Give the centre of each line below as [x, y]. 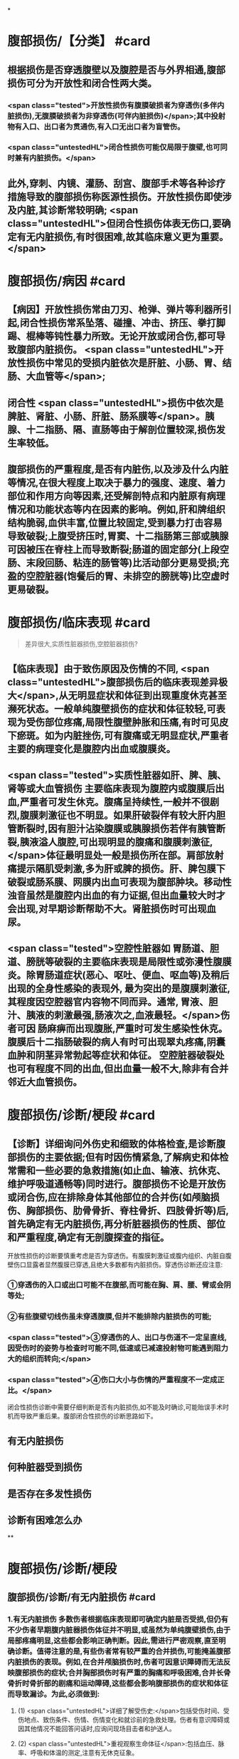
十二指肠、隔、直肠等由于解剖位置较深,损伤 [121, 429]
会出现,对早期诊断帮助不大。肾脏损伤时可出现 [107, 909]
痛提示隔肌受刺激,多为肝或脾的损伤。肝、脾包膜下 [117, 868]
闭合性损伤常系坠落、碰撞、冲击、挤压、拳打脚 [123, 323]
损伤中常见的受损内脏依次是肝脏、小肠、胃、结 [129, 363]
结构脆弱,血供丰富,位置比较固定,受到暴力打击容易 [115, 523]
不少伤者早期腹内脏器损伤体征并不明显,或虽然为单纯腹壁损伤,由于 [119, 1629]
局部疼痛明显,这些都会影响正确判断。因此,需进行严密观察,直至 [113, 1640]
